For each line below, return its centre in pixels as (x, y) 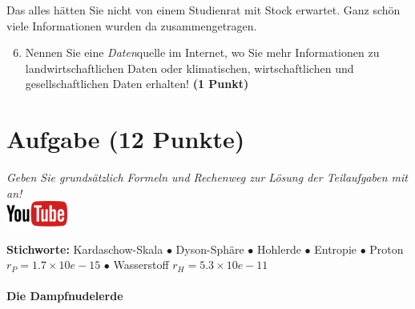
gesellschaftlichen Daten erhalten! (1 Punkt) (137, 84)
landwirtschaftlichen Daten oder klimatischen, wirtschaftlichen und (189, 68)
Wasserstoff (141, 265)
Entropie (335, 249)
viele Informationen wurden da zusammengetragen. (132, 25)
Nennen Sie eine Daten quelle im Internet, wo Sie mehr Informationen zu (202, 52)
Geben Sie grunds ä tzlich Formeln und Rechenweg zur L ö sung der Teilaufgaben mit (207, 177)
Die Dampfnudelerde (65, 296)
